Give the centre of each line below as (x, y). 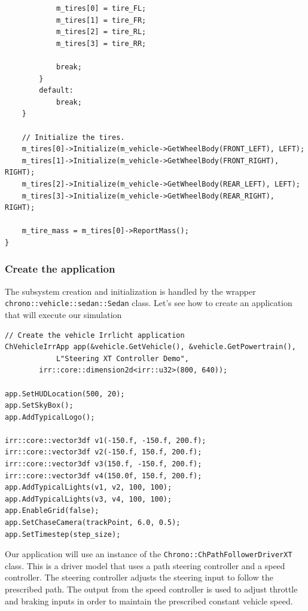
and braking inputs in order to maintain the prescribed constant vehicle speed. (149, 601)
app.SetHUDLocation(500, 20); (65, 394)
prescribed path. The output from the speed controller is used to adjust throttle (151, 589)
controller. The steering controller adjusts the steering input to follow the (139, 577)
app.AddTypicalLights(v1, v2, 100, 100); (89, 488)
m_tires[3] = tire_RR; (101, 43)
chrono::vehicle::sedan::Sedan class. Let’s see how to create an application (149, 303)
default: (56, 91)
